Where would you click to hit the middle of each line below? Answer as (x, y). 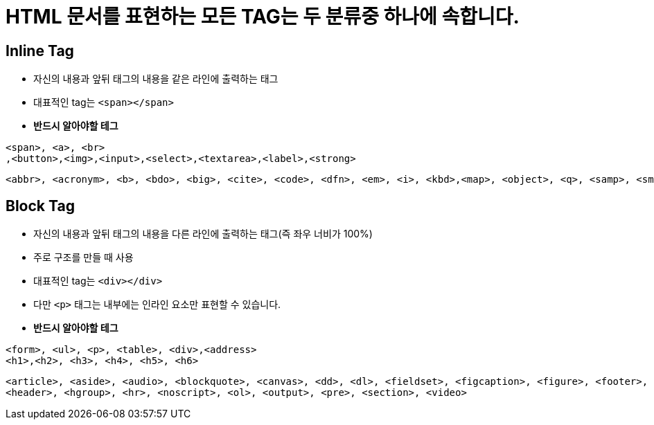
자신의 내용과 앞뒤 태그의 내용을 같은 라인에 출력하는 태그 (156, 79)
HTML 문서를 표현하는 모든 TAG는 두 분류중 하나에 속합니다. (263, 17)
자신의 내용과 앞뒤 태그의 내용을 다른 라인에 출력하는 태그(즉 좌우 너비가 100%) (203, 234)
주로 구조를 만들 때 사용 (83, 257)
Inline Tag (40, 51)
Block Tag (40, 206)
